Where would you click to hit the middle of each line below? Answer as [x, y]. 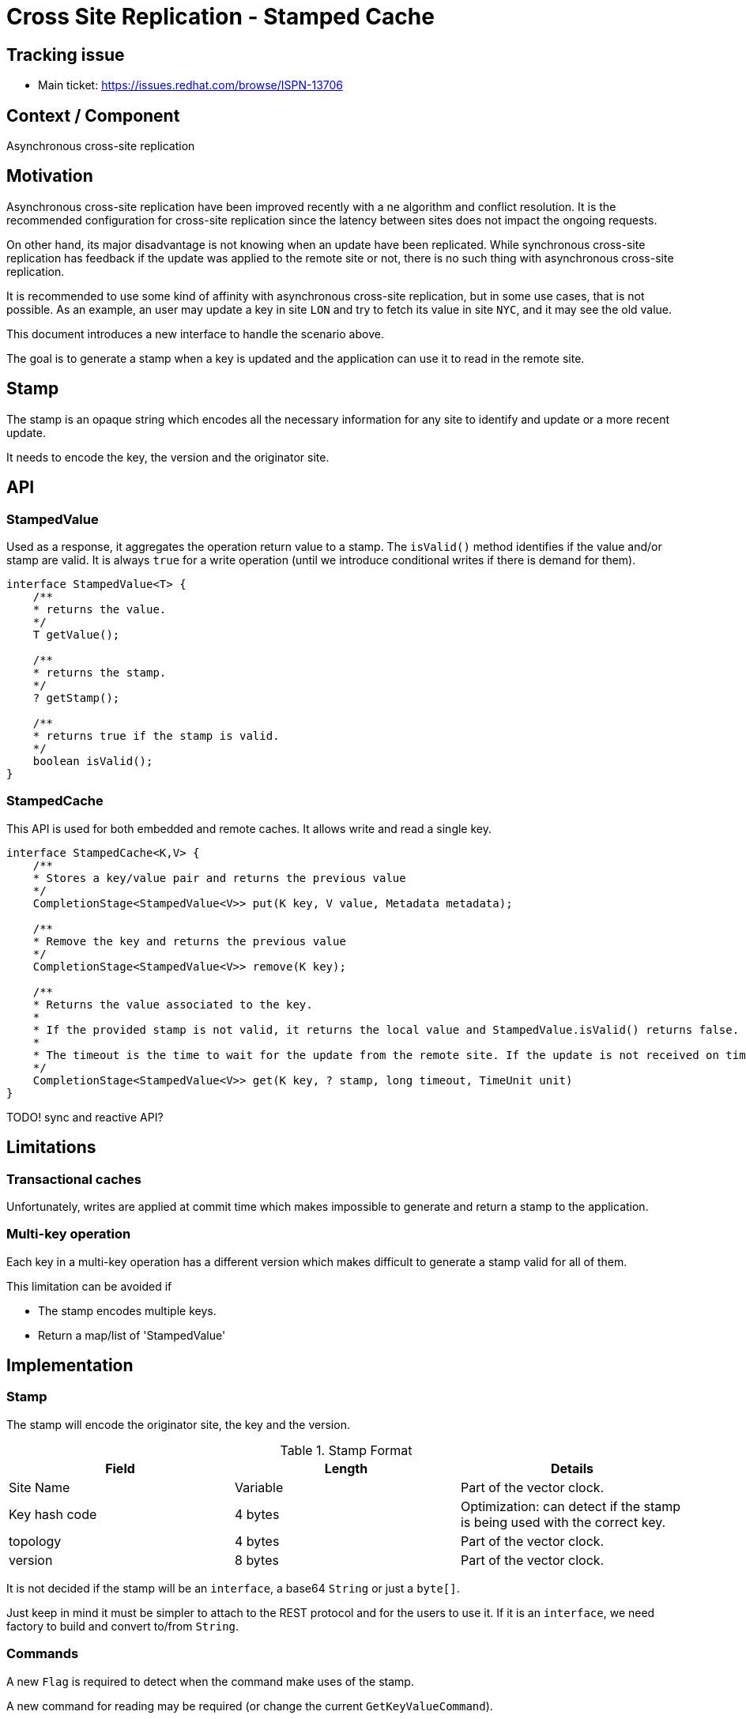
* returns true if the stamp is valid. [156, 735]
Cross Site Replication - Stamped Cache [220, 17]
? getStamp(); [76, 697]
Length [346, 1468]
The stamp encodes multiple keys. [127, 1310]
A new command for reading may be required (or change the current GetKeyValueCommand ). [250, 1706]
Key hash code [53, 1514]
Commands [43, 1654]
